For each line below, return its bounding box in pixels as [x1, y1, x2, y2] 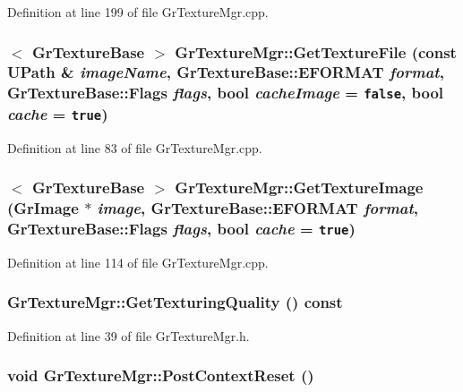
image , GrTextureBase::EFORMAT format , [97, 197, 419, 219]
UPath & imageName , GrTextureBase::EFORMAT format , [7, 61, 444, 83]
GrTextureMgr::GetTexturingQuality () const [7, 291, 343, 313]
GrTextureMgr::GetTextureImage [175, 176, 424, 199]
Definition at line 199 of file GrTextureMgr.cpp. [7, 3, 269, 21]
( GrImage [7, 197, 79, 219]
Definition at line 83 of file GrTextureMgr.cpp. [7, 138, 262, 157]
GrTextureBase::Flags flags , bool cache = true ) [7, 217, 356, 240]
